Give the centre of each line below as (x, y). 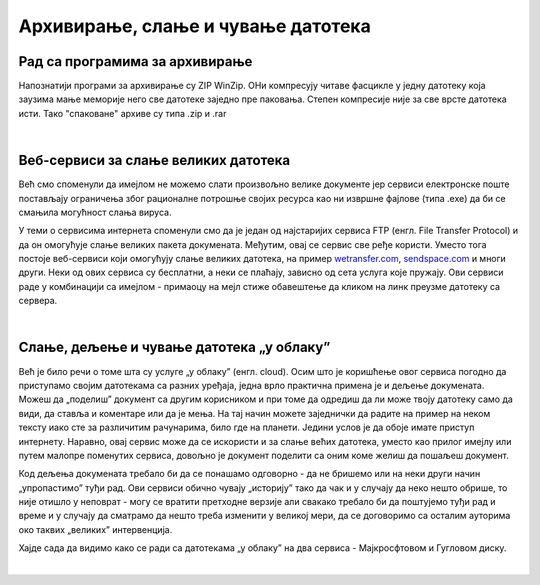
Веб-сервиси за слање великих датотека (154, 160)
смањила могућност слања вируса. (95, 212)
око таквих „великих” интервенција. (95, 529)
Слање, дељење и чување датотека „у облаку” (174, 347)
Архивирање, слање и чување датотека (195, 26)
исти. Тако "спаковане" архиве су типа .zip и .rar (122, 113)
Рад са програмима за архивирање (135, 61)
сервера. (38, 301)
